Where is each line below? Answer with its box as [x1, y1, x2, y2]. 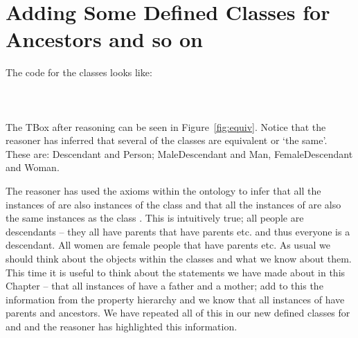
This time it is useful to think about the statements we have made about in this [6, 265, 346, 279]
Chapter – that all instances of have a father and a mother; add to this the [6, 278, 323, 293]
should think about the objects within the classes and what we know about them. [6, 251, 352, 266]
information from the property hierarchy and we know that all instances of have [6, 292, 345, 306]
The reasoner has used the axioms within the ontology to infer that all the [6, 184, 321, 198]
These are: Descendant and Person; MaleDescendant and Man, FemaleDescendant [6, 146, 353, 161]
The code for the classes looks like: [6, 65, 152, 80]
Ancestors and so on [6, 25, 204, 53]
